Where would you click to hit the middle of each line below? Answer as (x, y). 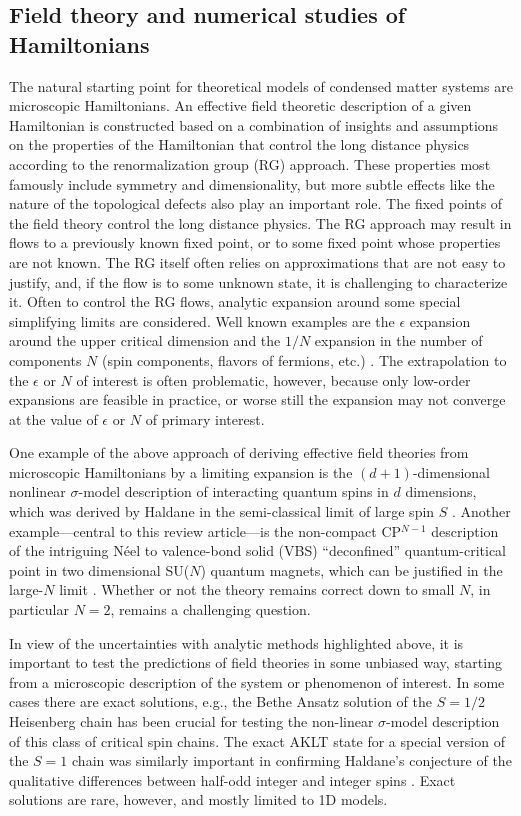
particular (39, 609)
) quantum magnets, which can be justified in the (351, 569)
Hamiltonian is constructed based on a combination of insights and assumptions (254, 124)
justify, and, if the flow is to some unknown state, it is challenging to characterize (258, 281)
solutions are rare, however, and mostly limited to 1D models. (198, 799)
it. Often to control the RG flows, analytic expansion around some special (235, 301)
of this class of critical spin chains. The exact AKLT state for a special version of (257, 740)
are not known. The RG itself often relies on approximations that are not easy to (257, 261)
